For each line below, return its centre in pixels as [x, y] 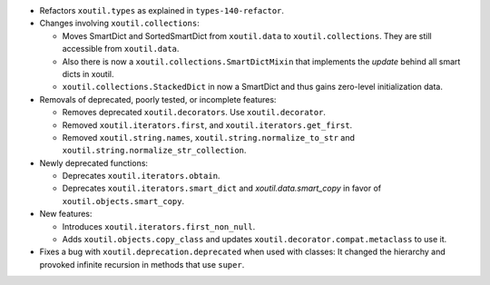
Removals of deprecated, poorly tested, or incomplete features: [158, 99]
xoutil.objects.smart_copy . [123, 201]
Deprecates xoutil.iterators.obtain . [141, 176]
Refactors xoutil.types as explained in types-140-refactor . [162, 10]
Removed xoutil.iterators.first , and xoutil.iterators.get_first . [207, 125]
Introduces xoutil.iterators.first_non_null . [159, 226]
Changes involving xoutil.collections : [119, 24]
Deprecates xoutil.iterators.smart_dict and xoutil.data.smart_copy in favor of [222, 188]
